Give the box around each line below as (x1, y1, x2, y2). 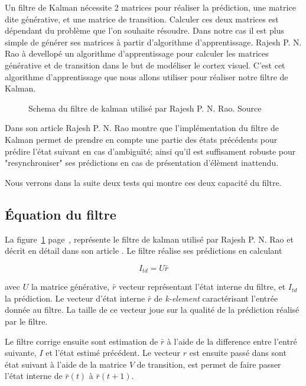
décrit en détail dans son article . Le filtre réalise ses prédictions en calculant (5, 244, 282, 257)
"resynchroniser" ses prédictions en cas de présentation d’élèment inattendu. (5, 156, 279, 169)
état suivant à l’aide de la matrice (5, 358, 127, 370)
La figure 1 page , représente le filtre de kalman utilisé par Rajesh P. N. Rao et (5, 233, 294, 245)
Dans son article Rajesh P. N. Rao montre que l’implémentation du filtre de (5, 122, 279, 134)
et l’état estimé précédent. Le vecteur (45, 346, 181, 359)
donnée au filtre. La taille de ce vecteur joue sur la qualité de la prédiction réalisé (5, 303, 300, 316)
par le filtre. (5, 315, 48, 327)
